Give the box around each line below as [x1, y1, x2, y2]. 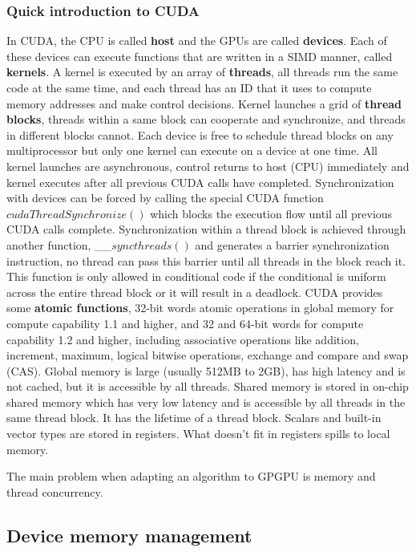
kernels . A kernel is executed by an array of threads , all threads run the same [6, 63, 398, 80]
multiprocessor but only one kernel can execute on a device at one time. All [6, 142, 378, 159]
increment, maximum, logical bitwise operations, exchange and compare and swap [6, 347, 409, 363]
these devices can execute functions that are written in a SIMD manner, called [6, 47, 393, 64]
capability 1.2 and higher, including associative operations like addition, [6, 331, 359, 347]
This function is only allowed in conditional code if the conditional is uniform [6, 268, 386, 285]
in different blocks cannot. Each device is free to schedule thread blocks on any [6, 126, 394, 143]
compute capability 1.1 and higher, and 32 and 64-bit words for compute [6, 315, 364, 331]
